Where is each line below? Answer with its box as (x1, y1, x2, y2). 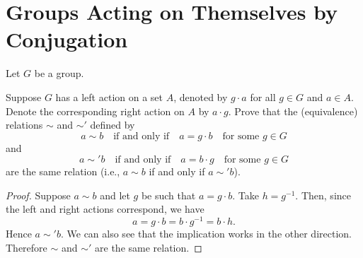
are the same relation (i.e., (6, 164, 120, 179)
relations (6, 117, 43, 132)
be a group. (34, 66, 84, 81)
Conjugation (6, 25, 128, 54)
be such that (141, 187, 196, 202)
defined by (90, 117, 135, 132)
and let (100, 187, 130, 202)
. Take (232, 187, 259, 202)
